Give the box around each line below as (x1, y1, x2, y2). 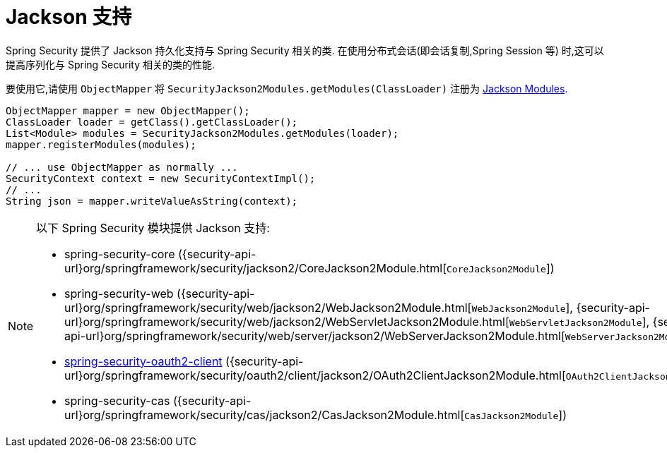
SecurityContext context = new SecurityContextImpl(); (6, 172, 316, 184)
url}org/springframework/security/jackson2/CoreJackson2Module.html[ (64, 260, 447, 275)
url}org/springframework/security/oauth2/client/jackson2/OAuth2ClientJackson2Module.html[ (64, 368, 566, 382)
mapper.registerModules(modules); (6, 138, 196, 150)
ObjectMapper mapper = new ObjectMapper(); (6, 104, 250, 116)
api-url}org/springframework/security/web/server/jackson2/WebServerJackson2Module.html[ (64, 328, 565, 343)
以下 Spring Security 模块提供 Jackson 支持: (36, 220, 270, 235)
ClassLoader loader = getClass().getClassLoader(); (6, 116, 298, 128)
